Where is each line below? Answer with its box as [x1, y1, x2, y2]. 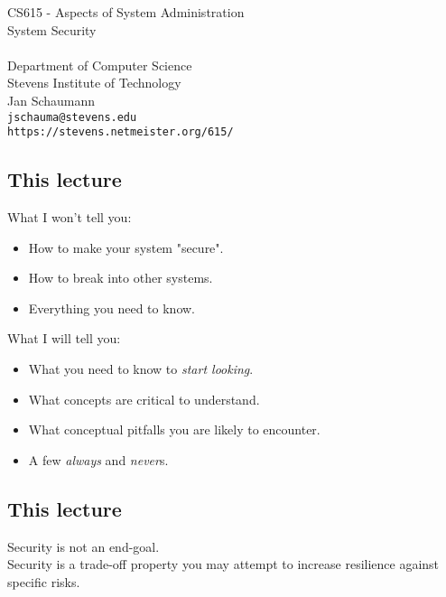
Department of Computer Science [7, 55, 192, 74]
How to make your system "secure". [28, 238, 224, 257]
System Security [7, 20, 97, 39]
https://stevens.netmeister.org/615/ [7, 126, 234, 139]
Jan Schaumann [7, 90, 96, 109]
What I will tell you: [7, 329, 121, 348]
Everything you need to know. [28, 298, 195, 317]
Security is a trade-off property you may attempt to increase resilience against [7, 555, 440, 574]
